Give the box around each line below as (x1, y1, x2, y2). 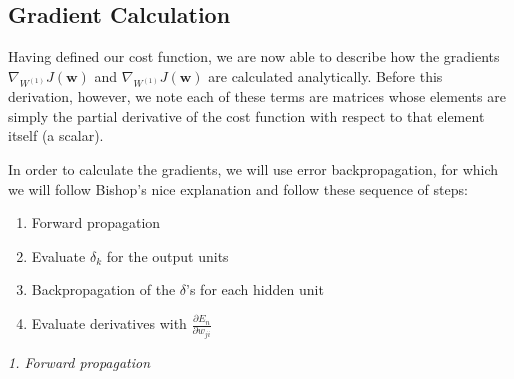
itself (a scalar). (8, 125, 104, 146)
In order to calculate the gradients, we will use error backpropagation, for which (8, 159, 499, 180)
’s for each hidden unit (186, 279, 324, 300)
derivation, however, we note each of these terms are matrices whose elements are (8, 86, 506, 107)
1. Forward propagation (8, 352, 151, 372)
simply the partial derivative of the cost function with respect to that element (8, 105, 485, 126)
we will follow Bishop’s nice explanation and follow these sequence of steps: (8, 178, 468, 199)
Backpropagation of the (31, 279, 176, 300)
